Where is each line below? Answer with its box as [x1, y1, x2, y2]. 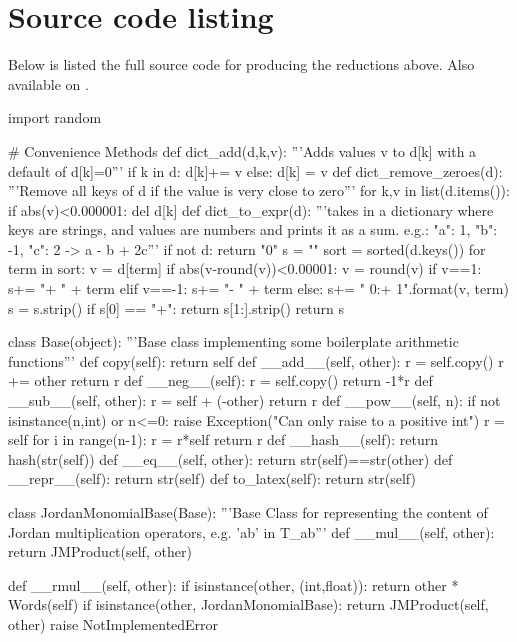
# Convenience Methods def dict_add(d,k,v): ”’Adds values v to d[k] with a [8, 140, 477, 161]
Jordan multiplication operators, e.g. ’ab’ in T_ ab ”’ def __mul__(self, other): [8, 521, 495, 542]
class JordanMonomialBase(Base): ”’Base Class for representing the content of [8, 502, 488, 522]
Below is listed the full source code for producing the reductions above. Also [8, 54, 475, 75]
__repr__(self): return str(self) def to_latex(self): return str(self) [8, 468, 416, 489]
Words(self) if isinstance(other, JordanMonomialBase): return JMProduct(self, [8, 594, 489, 615]
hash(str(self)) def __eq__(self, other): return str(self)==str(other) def [8, 448, 453, 469]
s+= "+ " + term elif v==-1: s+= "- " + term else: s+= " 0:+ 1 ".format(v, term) [8, 278, 509, 299]
